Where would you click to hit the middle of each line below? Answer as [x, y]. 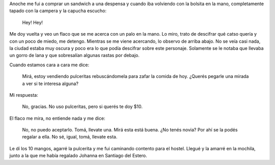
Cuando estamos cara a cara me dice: [49, 65]
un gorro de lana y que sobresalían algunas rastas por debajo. [74, 56]
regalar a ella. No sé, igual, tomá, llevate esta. [70, 137]
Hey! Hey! [33, 22]
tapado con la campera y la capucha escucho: [58, 11]
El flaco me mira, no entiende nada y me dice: [57, 118]
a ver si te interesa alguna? [50, 84]
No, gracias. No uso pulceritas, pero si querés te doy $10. [82, 106]
